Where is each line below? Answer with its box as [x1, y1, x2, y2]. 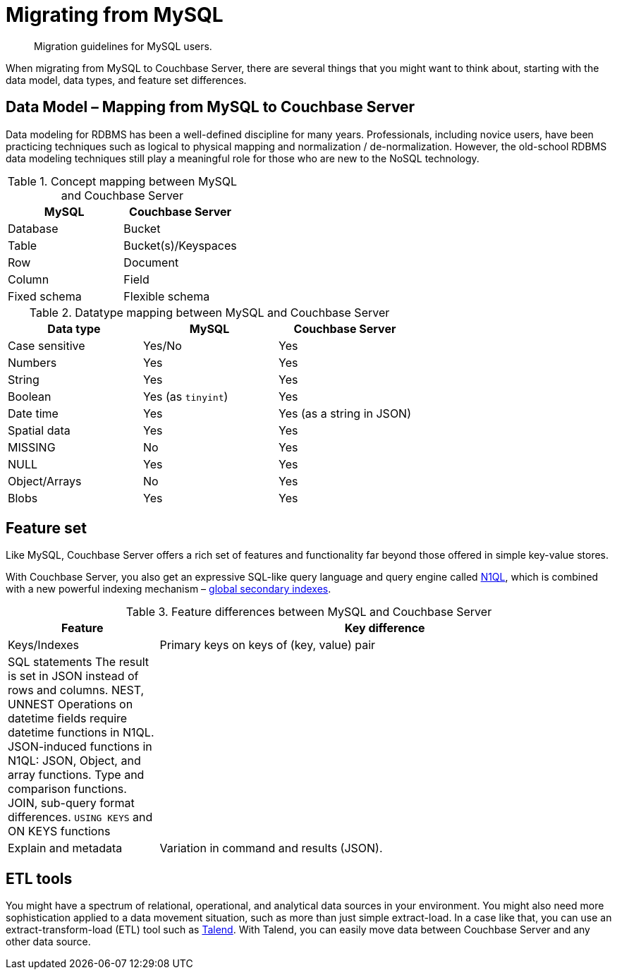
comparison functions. [8, 782, 127, 797]
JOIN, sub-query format [8, 796, 135, 811]
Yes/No [143, 338, 182, 353]
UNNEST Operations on [8, 697, 133, 712]
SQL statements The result [8, 655, 149, 670]
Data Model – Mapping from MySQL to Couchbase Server [6, 98, 415, 116]
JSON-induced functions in [8, 739, 152, 754]
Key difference [344, 621, 425, 636]
